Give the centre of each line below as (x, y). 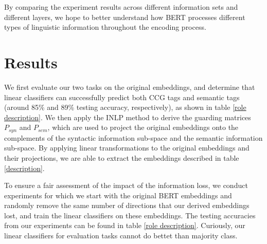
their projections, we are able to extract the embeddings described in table (122, 157)
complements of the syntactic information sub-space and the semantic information (133, 137)
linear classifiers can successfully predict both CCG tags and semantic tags (122, 97)
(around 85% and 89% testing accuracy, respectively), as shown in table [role (125, 107)
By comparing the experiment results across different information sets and (121, 7)
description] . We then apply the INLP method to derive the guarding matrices (128, 117)
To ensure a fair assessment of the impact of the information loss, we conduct (126, 185)
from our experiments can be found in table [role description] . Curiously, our (125, 225)
